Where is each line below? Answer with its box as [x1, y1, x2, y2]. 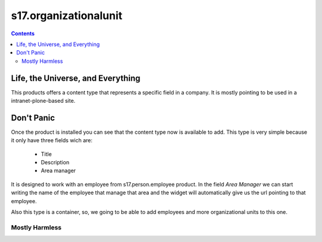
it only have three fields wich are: [11, 137, 92, 144]
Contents [11, 30, 35, 37]
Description [41, 159, 70, 166]
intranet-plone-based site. [11, 97, 76, 105]
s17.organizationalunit [11, 9, 123, 22]
